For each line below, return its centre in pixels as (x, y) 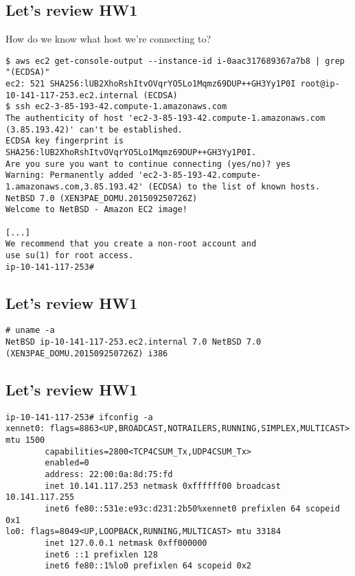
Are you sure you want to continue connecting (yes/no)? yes (148, 164)
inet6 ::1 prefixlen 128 (101, 554)
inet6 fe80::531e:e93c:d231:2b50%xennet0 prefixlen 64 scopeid (192, 508)
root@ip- (320, 84)
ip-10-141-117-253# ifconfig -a (79, 417)
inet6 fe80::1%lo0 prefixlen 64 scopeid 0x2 (148, 566)
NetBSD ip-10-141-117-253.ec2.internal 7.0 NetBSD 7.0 (134, 342)
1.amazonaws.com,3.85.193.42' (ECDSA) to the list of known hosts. (163, 187)
